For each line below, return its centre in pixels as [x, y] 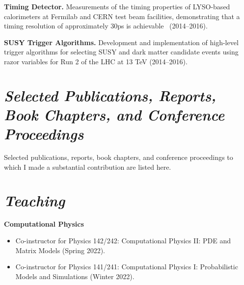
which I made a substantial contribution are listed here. [88, 167]
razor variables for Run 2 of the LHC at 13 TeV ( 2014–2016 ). [96, 61]
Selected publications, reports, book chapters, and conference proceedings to [119, 157]
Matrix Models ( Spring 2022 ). [60, 250]
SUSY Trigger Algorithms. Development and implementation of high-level [121, 42]
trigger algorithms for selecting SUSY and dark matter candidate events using [121, 52]
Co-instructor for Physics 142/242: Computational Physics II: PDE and [123, 240]
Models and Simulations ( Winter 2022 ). [75, 276]
